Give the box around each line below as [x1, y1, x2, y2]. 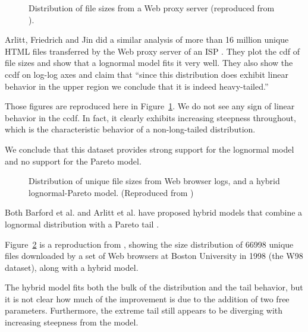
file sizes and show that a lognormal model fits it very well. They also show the [5, 56, 293, 69]
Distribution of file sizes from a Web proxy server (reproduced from [29, 2, 275, 14]
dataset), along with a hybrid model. [5, 261, 139, 273]
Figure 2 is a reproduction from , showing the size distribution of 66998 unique [5, 238, 294, 250]
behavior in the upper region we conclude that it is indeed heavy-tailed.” [5, 80, 269, 92]
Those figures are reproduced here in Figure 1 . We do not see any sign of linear [5, 100, 295, 112]
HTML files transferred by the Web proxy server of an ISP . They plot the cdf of [5, 45, 300, 57]
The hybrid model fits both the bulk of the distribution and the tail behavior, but [5, 281, 303, 293]
